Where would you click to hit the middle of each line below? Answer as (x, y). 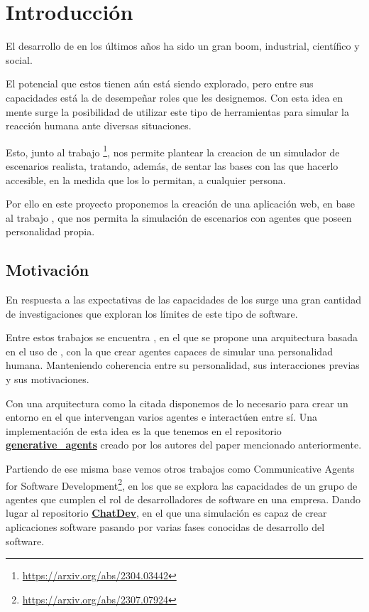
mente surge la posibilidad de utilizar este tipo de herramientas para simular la (178, 111)
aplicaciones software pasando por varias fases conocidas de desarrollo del (165, 527)
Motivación (48, 270)
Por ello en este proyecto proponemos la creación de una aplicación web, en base (181, 204)
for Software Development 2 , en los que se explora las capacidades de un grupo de (182, 484)
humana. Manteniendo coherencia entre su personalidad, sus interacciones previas (183, 365)
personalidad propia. (50, 231)
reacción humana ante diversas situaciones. (99, 125)
